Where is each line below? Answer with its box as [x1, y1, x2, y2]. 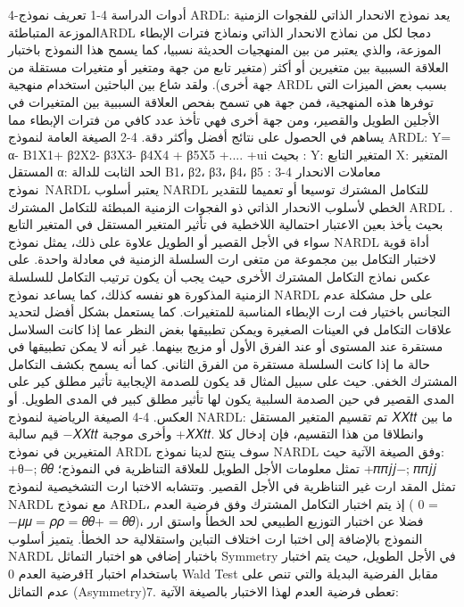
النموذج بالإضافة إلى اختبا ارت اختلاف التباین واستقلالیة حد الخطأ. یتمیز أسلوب [8, 529, 423, 547]
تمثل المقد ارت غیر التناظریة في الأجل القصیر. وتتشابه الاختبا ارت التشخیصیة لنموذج [8, 477, 456, 496]
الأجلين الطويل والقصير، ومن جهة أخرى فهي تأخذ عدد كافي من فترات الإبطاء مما [8, 110, 440, 128]
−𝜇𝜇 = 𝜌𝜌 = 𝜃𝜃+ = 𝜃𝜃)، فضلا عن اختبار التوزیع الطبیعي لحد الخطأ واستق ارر [8, 512, 424, 530]
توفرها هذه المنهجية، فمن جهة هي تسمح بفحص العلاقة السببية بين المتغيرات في [8, 92, 434, 111]
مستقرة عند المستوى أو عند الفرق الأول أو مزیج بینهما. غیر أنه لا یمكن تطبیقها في [8, 337, 443, 356]
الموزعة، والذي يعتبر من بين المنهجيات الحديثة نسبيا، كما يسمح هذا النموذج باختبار [8, 40, 442, 59]
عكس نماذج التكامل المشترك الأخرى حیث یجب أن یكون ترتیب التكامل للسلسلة [8, 267, 431, 285]
